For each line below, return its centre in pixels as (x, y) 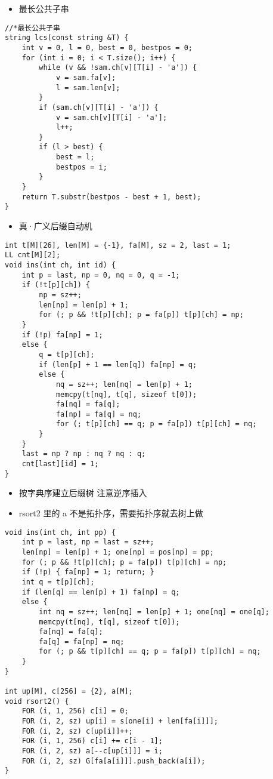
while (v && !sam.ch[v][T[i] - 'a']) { (118, 68)
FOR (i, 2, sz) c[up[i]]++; (77, 731)
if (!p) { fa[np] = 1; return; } (88, 572)
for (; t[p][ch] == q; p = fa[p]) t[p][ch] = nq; (156, 424)
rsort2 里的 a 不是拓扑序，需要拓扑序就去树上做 (111, 513)
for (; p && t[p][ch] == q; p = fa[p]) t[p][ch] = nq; (150, 652)
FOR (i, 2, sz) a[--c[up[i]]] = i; (92, 751)
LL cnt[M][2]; (33, 255)
